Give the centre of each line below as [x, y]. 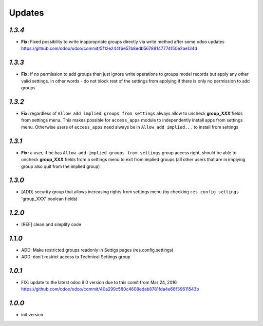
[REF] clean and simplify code [51, 224]
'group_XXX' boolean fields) [49, 199]
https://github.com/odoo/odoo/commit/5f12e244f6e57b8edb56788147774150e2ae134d [109, 48]
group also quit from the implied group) [60, 166]
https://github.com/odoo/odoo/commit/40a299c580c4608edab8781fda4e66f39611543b [110, 289]
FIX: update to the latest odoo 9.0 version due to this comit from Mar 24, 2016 [99, 282]
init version [32, 315]
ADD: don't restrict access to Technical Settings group [76, 257]
